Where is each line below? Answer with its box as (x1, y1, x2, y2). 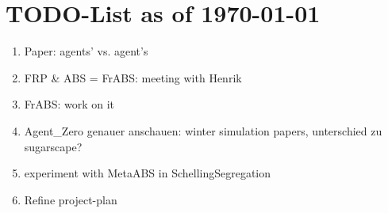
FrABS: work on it (24, 96, 115, 112)
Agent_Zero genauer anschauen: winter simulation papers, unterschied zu (24, 122, 382, 139)
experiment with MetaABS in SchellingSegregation (24, 165, 271, 181)
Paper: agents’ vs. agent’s (24, 43, 148, 59)
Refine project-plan (24, 191, 117, 207)
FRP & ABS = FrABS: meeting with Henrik (24, 69, 242, 86)
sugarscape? (24, 138, 83, 154)
